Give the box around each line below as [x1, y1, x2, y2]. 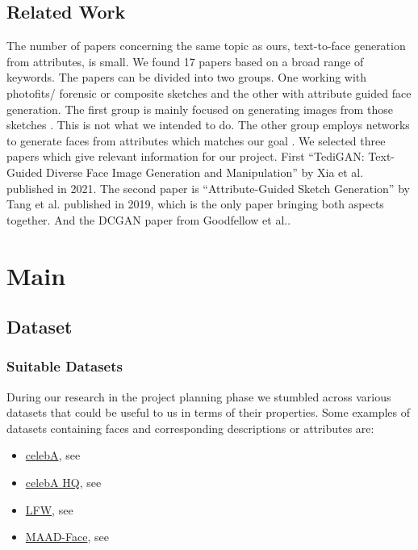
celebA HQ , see [25, 474, 102, 491]
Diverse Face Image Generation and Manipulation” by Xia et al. [46, 163, 364, 180]
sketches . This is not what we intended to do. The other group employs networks [6, 116, 410, 133]
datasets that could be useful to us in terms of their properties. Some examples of [6, 404, 411, 421]
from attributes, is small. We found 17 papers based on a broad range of [6, 52, 364, 69]
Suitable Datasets [6, 356, 123, 376]
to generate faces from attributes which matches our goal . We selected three [6, 132, 386, 149]
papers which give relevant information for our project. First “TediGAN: [6, 148, 365, 165]
